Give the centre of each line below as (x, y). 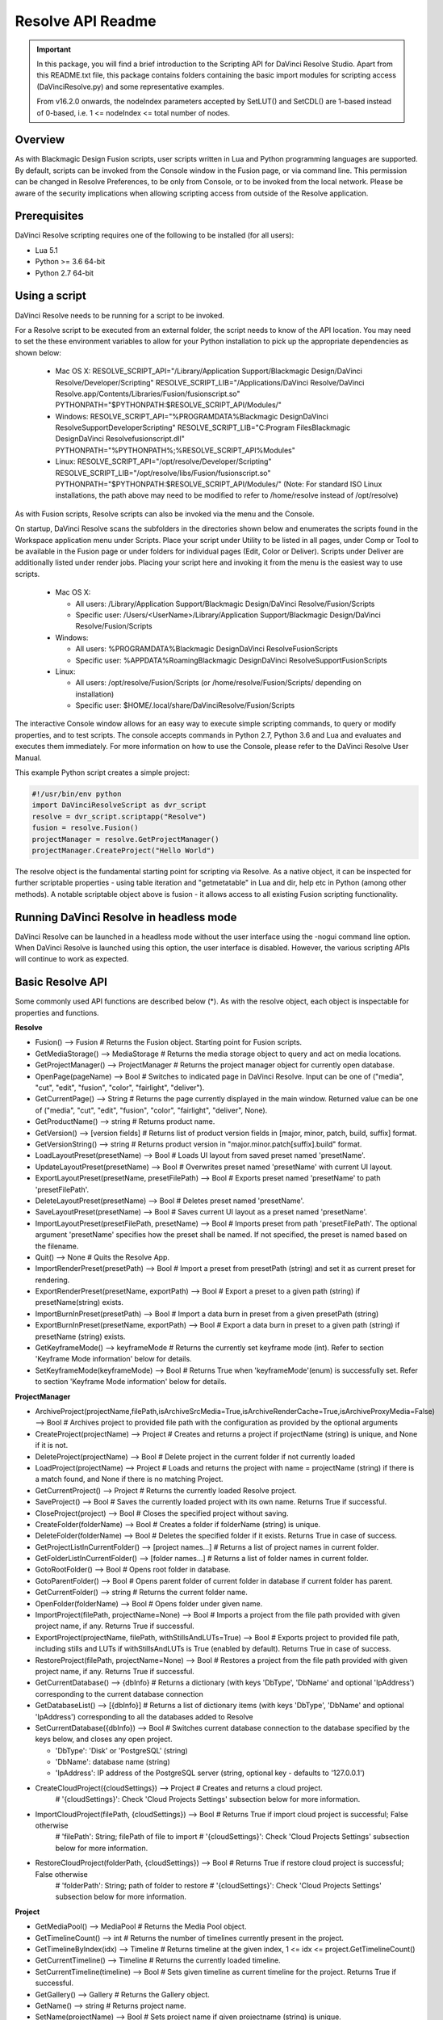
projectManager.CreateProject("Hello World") (123, 850)
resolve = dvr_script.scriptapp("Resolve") (119, 816)
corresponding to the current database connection (119, 1694)
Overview (40, 140)
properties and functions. (57, 1012)
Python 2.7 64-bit (65, 273)
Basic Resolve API (61, 982)
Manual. (28, 757)
